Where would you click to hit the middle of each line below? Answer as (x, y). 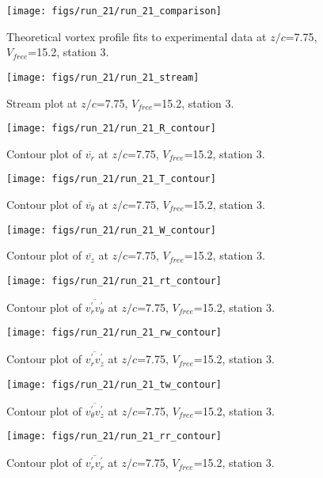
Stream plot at (42, 102)
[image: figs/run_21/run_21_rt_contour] (114, 281)
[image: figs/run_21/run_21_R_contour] (111, 129)
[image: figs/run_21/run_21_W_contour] (111, 230)
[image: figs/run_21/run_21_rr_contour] (114, 436)
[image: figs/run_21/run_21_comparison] (114, 11)
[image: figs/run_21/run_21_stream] (103, 77)
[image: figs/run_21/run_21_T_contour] (111, 179)
